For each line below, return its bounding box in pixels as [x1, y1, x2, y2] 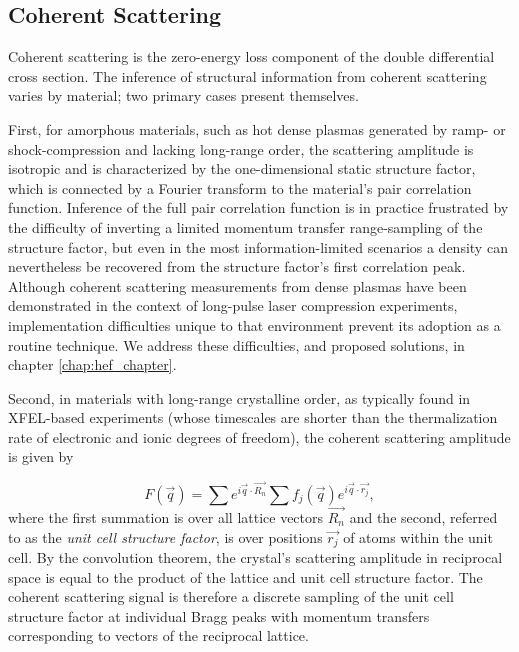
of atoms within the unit [343, 526, 493, 547]
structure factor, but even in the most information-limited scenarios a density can [8, 236, 508, 257]
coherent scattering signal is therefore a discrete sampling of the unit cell [8, 586, 454, 607]
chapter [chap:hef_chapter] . [8, 354, 177, 375]
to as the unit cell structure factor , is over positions [8, 526, 323, 547]
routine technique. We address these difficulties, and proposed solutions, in [8, 334, 465, 355]
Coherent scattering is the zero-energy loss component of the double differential [8, 46, 495, 67]
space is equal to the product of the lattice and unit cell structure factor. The [8, 566, 483, 587]
